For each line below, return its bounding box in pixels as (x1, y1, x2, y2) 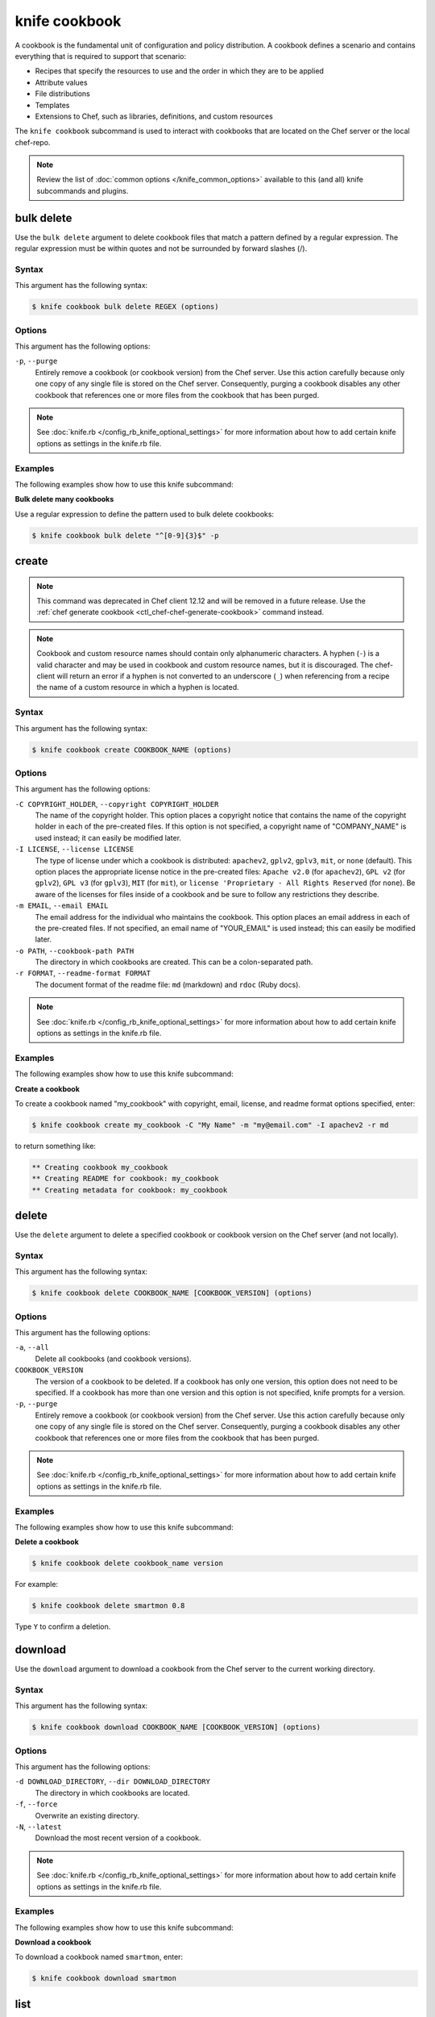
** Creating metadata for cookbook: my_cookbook (31, 1185, 228, 1194)
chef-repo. (14, 137, 51, 147)
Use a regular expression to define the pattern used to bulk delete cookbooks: (14, 509, 274, 519)
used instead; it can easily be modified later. (35, 833, 181, 842)
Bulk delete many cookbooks (14, 495, 114, 504)
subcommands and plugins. (36, 186, 129, 195)
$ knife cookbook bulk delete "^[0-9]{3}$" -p (31, 531, 219, 540)
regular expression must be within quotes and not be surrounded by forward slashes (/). (14, 244, 308, 253)
